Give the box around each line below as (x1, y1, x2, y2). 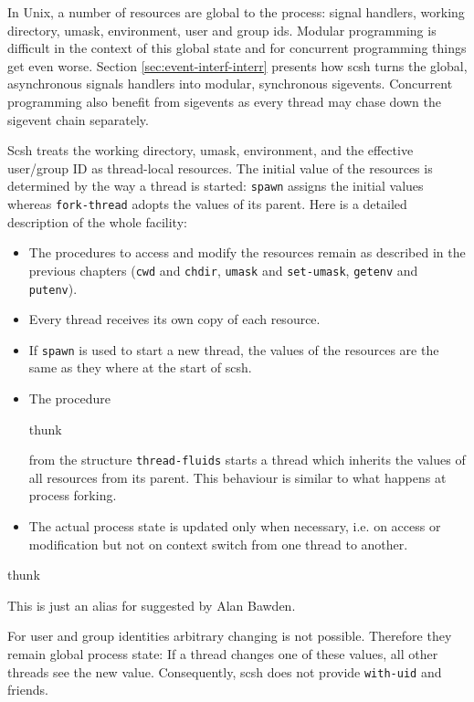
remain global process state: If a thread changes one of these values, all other (7, 644, 438, 663)
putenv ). (28, 278, 78, 298)
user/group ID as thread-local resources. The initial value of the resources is (7, 158, 433, 177)
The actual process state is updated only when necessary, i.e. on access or (28, 517, 441, 536)
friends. (7, 680, 48, 699)
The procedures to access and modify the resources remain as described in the (28, 243, 466, 262)
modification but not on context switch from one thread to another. (28, 534, 408, 553)
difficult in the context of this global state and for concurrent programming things (7, 38, 467, 58)
